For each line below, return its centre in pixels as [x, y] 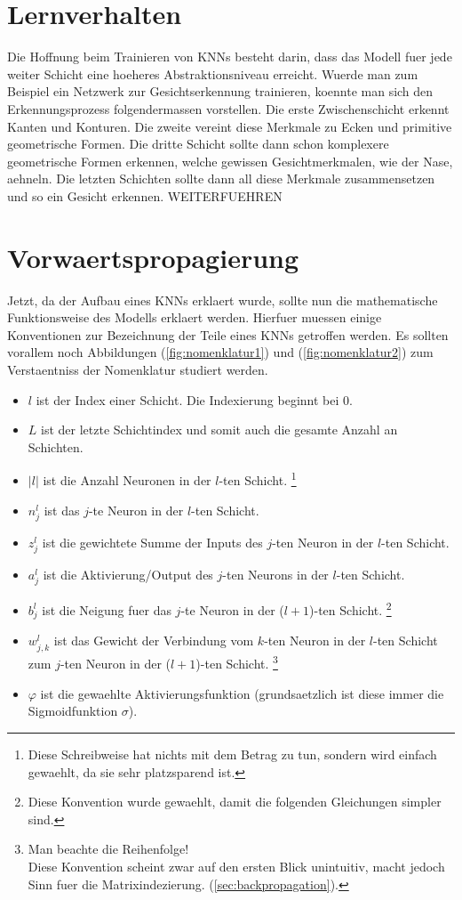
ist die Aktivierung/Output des [128, 574]
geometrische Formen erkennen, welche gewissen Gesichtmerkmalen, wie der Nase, [230, 161]
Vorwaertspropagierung [153, 257]
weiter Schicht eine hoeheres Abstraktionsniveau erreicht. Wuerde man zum [213, 73]
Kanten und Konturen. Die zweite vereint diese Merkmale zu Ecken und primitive [230, 126]
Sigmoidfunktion [73, 711]
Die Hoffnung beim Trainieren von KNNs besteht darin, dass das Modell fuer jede [230, 57]
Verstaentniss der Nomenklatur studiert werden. [138, 369]
